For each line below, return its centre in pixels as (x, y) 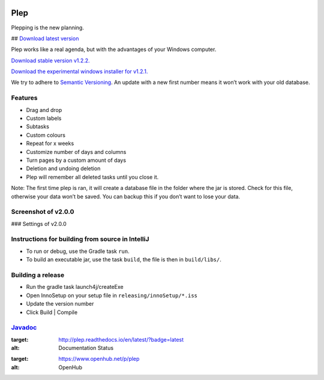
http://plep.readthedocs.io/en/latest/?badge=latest (121, 339)
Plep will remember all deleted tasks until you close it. (92, 177)
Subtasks (37, 126)
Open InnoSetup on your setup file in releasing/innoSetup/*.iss (112, 295)
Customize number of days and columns (76, 152)
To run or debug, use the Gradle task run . (78, 251)
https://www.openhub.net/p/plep (99, 359)
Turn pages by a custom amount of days (76, 160)
